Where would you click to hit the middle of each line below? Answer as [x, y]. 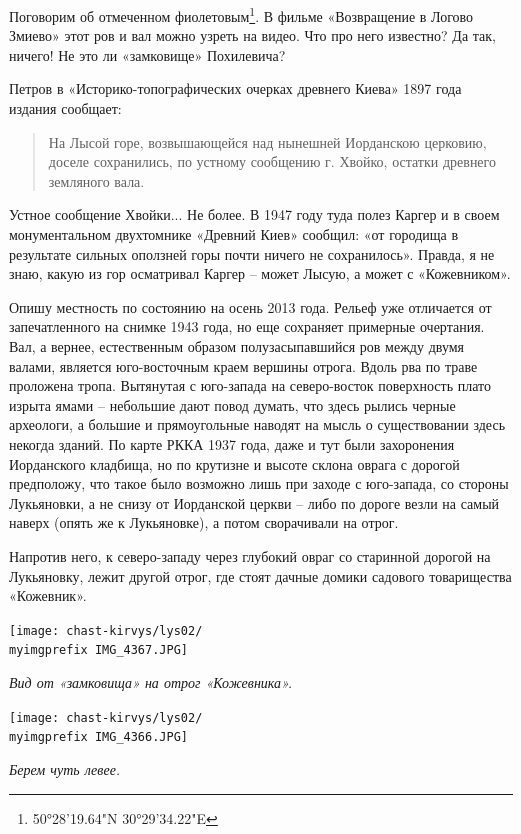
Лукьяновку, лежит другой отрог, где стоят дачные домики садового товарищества [260, 575]
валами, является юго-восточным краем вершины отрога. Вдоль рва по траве [243, 365]
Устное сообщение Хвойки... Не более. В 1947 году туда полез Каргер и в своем [254, 214]
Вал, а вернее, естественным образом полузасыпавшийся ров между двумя [237, 345]
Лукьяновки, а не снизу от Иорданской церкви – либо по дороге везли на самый [254, 502]
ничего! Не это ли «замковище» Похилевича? [147, 54]
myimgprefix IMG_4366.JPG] [98, 737]
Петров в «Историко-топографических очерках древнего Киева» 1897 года [235, 88]
